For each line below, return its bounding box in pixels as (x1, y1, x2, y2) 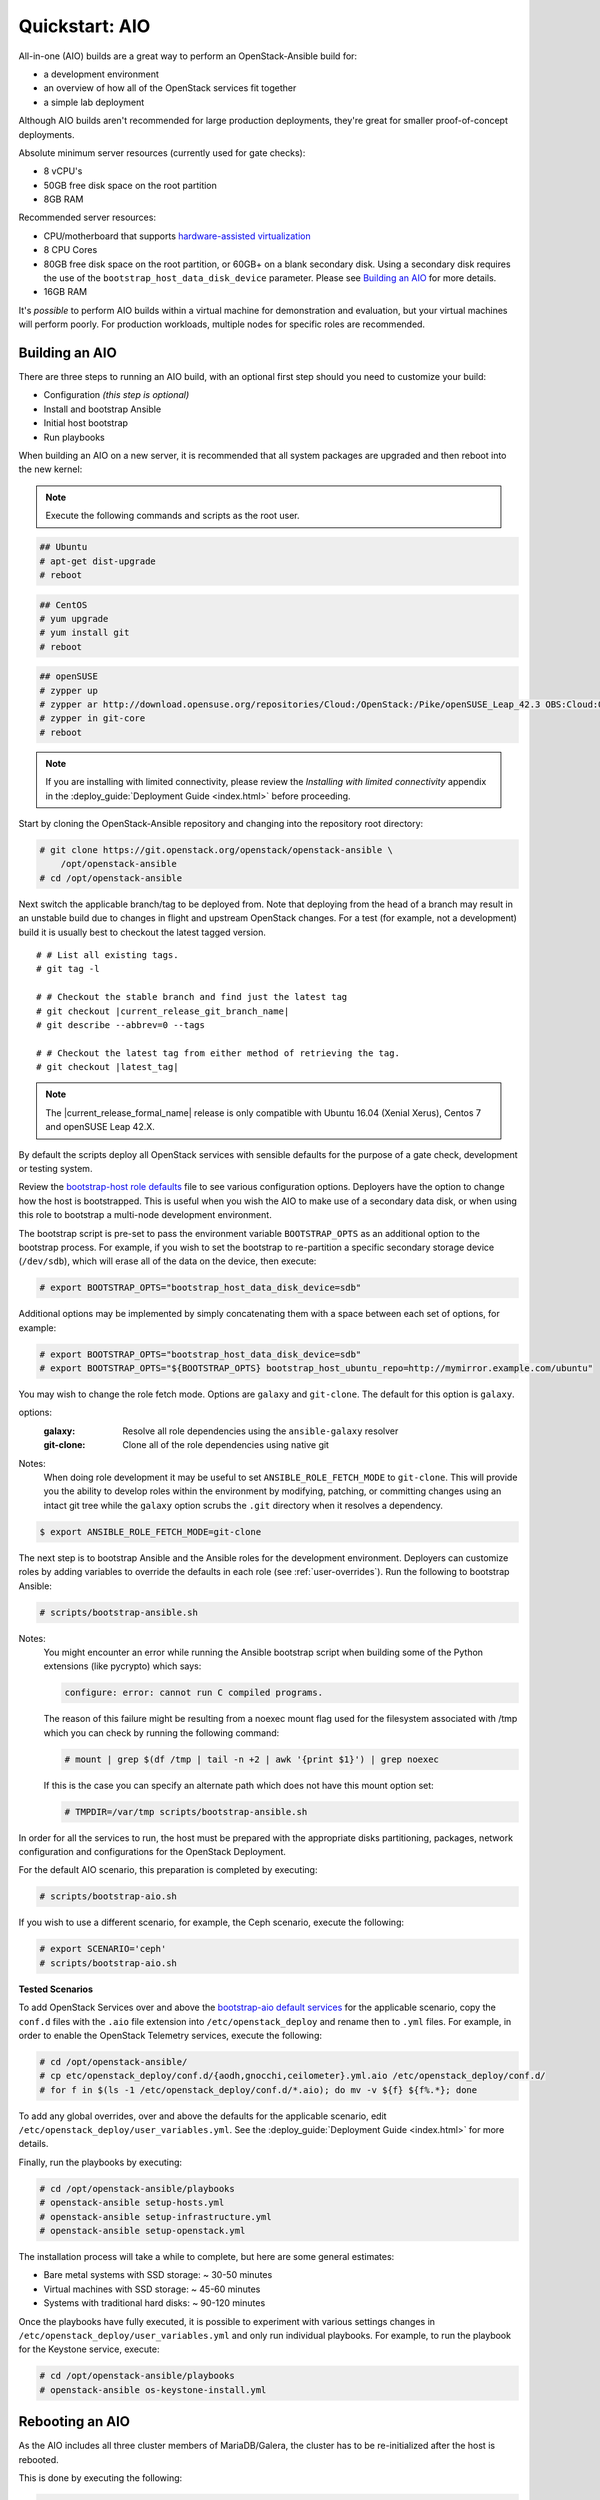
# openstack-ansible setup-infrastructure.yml (39, 2211, 272, 2222)
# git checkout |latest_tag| (36, 1061, 179, 1073)
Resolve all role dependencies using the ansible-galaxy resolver (122, 1425, 399, 1437)
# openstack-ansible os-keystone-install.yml (39, 2384, 267, 2395)
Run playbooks (43, 431, 105, 443)
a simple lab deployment (43, 96, 145, 108)
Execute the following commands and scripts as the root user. (45, 510, 300, 522)
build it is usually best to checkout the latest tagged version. (18, 926, 267, 938)
